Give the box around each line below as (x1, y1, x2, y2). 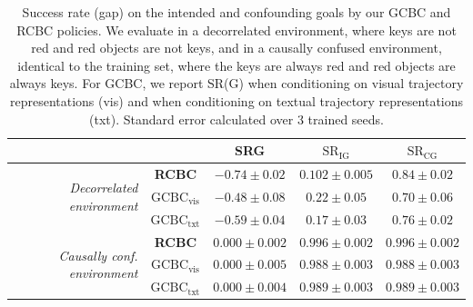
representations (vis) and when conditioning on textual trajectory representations (9, 91, 464, 110)
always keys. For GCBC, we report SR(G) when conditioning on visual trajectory (9, 74, 464, 93)
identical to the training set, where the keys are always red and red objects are (17, 55, 456, 74)
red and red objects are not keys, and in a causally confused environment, (31, 38, 442, 57)
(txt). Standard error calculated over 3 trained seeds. (89, 109, 384, 128)
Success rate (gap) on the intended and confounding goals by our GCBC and (22, 3, 451, 21)
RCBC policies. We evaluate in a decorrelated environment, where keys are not (16, 20, 457, 39)
